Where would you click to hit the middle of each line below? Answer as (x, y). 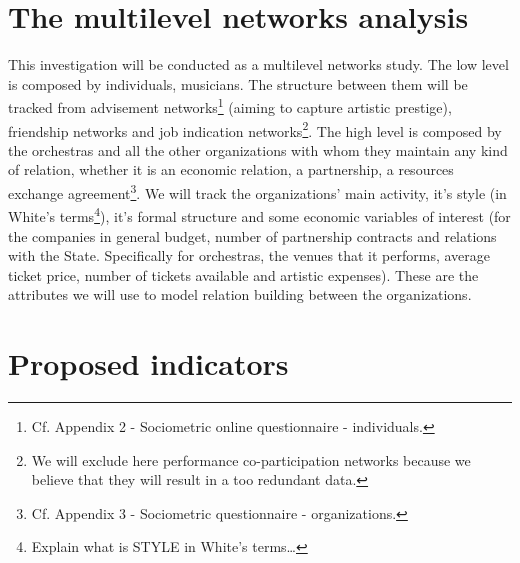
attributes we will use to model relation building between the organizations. (240, 294)
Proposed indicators (148, 363)
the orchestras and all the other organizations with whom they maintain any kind (258, 149)
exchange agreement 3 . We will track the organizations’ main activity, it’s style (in (257, 191)
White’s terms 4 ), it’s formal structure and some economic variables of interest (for (259, 214)
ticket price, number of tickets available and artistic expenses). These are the (243, 274)
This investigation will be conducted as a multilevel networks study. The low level (258, 64)
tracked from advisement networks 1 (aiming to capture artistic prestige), (230, 105)
